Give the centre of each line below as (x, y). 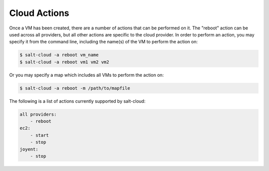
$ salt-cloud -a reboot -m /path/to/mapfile (75, 88)
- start (40, 135)
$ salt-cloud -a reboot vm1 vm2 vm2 (65, 62)
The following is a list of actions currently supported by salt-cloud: (77, 101)
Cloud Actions (39, 13)
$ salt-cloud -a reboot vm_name (59, 55)
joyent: (29, 149)
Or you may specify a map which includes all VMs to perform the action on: (86, 75)
